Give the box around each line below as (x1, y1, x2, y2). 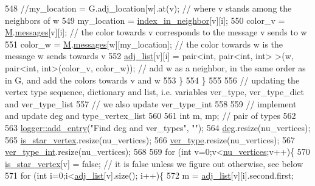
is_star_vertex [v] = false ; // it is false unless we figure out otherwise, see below (5, 157, 303, 170)
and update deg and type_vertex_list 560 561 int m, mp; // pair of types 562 (5, 109, 296, 122)
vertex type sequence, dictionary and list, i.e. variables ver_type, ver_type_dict (5, 85, 304, 98)
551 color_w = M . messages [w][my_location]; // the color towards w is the (5, 37, 283, 50)
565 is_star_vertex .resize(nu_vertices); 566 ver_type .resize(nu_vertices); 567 (5, 133, 296, 146)
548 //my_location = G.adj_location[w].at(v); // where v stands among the (5, 2, 292, 14)
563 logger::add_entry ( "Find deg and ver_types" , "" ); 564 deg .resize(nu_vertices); (5, 121, 311, 134)
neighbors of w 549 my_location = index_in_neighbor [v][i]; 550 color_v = (5, 13, 285, 26)
